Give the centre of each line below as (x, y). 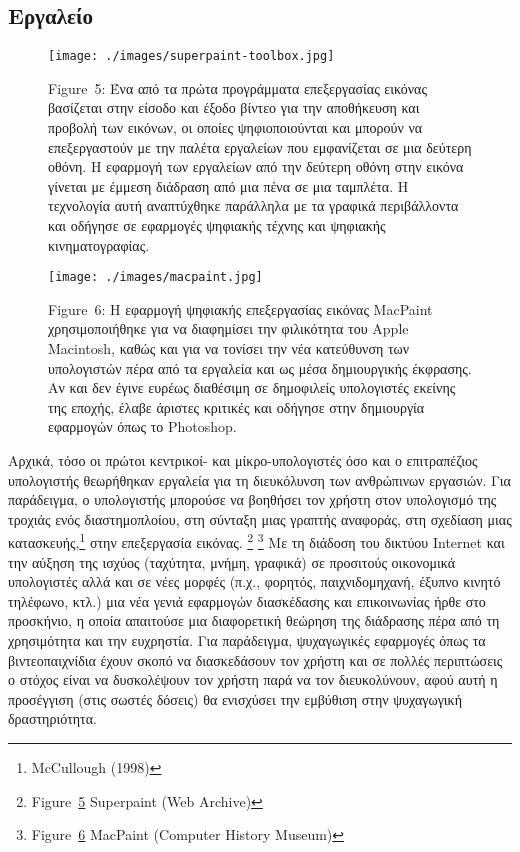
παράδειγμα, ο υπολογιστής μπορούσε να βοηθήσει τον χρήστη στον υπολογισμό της (252, 499)
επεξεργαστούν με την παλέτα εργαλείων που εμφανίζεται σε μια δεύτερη (260, 146)
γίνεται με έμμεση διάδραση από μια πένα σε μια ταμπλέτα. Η (228, 185)
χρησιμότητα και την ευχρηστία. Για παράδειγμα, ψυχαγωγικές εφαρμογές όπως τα (247, 640)
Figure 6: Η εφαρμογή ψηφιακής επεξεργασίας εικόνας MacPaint (240, 308)
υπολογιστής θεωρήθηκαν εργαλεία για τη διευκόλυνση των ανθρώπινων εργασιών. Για (259, 479)
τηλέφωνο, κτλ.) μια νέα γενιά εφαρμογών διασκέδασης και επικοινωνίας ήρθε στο (247, 600)
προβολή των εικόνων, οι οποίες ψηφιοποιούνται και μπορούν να (235, 127)
